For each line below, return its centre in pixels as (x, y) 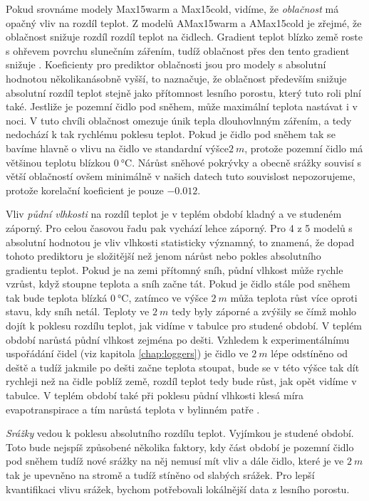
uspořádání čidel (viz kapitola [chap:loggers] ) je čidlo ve (127, 353)
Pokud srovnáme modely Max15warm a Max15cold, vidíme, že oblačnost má (172, 9)
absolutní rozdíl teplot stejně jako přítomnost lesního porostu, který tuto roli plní (183, 92)
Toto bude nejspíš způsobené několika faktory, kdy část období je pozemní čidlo (180, 447)
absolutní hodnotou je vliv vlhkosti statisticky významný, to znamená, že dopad (180, 242)
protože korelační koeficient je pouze (85, 190)
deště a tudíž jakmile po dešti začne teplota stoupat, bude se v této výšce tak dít (183, 367)
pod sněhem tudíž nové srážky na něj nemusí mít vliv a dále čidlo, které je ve (175, 461)
